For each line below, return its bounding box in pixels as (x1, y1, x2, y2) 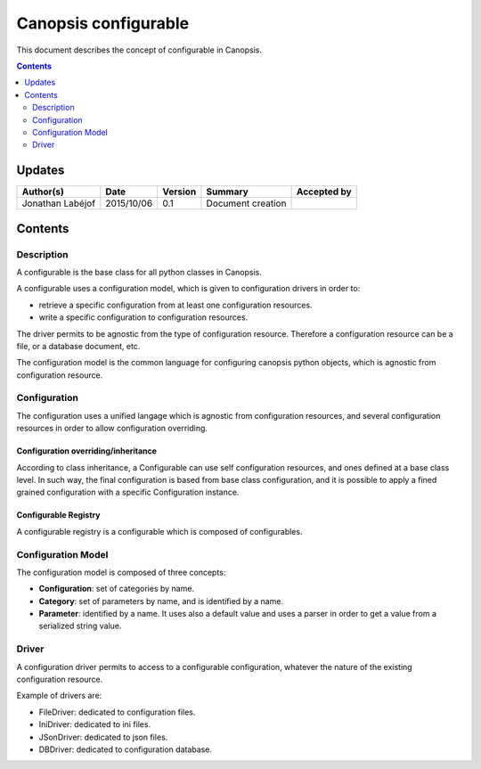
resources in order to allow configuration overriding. (16, 423, 208, 434)
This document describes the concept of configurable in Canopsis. (16, 45, 263, 55)
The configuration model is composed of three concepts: (16, 567, 226, 577)
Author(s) (21, 185, 64, 198)
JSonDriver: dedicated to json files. (38, 732, 168, 742)
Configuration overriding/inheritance (16, 446, 158, 456)
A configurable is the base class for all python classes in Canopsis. (16, 266, 263, 277)
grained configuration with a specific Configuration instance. (16, 487, 240, 498)
